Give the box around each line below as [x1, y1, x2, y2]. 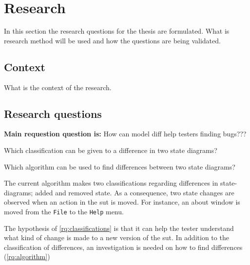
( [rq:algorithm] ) [4, 251, 50, 262]
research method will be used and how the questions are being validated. [4, 35, 221, 45]
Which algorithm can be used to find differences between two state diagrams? [4, 161, 235, 171]
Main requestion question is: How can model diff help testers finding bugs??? [4, 129, 247, 139]
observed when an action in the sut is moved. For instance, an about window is [4, 197, 240, 207]
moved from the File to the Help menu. [4, 206, 124, 216]
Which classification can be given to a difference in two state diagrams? [4, 145, 217, 155]
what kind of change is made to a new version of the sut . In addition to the [4, 232, 229, 243]
